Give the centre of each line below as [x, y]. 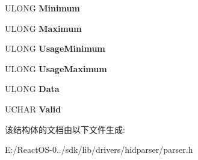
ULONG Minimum [42, 8]
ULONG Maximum [43, 28]
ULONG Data [32, 89]
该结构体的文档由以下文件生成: [65, 129]
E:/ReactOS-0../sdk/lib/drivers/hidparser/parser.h [99, 149]
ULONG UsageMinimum [55, 48]
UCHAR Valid [33, 109]
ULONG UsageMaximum [56, 68]
